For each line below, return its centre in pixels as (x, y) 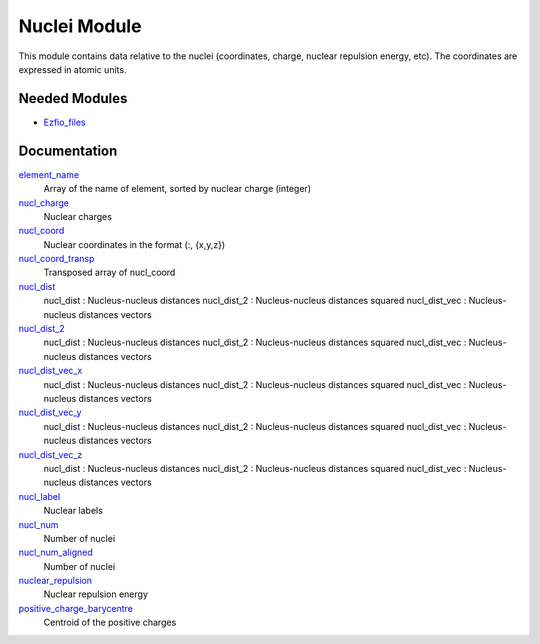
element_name (49, 174)
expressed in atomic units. (72, 69)
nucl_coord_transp (56, 259)
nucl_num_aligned (56, 552)
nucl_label (39, 496)
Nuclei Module (80, 26)
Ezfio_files (65, 122)
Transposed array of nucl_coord (109, 272)
